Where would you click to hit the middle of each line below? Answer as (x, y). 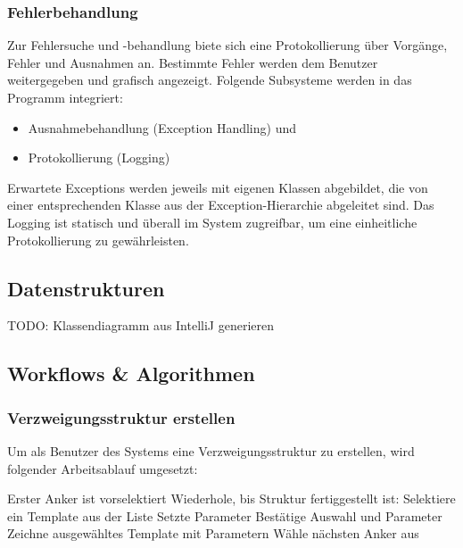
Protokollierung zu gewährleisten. (98, 240)
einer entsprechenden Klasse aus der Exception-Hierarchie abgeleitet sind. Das (221, 205)
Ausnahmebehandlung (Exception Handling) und (162, 127)
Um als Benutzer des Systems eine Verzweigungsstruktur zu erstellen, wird (211, 450)
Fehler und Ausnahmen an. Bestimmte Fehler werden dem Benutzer (193, 62)
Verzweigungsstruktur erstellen (121, 417)
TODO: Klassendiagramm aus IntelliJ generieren (141, 325)
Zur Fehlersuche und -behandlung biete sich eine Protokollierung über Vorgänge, (227, 45)
